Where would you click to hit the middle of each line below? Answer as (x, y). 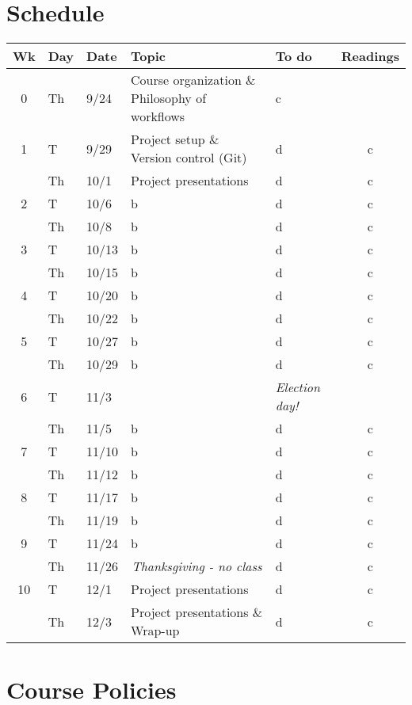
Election (298, 387)
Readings (370, 56)
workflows (158, 116)
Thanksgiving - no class (197, 566)
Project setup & (175, 139)
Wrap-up (155, 631)
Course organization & (193, 80)
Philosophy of (169, 98)
